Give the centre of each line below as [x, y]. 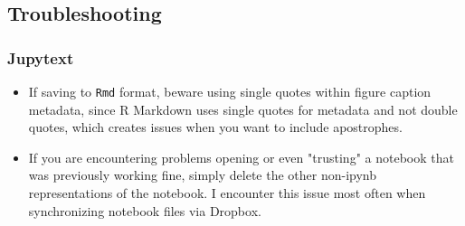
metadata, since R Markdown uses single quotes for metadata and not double [243, 109]
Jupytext [41, 57]
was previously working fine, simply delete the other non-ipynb [202, 175]
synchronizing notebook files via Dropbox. [145, 210]
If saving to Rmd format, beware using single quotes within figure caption [230, 91]
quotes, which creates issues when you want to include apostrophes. [215, 127]
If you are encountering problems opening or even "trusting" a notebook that [241, 157]
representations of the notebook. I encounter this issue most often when [227, 193]
